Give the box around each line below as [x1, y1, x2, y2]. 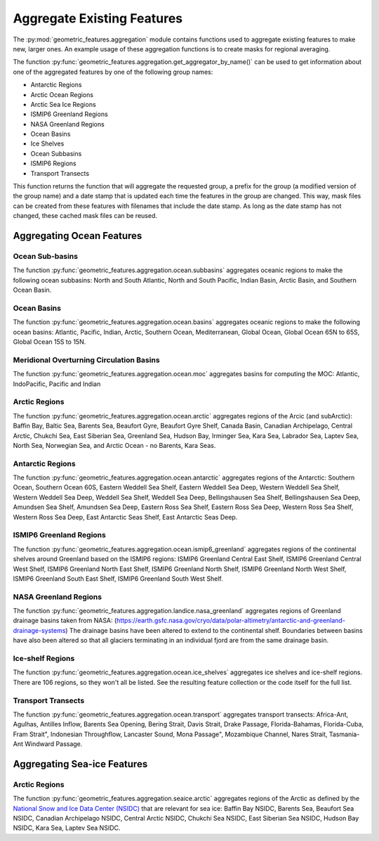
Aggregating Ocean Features [13, 230, 142, 242]
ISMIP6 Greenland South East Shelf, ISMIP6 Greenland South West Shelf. [13, 574, 224, 583]
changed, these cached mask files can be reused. [13, 212, 158, 220]
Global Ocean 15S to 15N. [13, 338, 86, 346]
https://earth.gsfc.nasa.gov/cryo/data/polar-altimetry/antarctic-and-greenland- [116, 616, 345, 625]
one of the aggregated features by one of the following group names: [13, 68, 213, 76]
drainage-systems [13, 626, 66, 634]
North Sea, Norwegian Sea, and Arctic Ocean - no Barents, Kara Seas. [13, 441, 216, 449]
